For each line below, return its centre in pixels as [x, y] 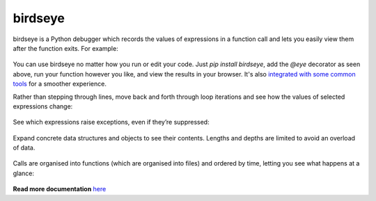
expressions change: [43, 106]
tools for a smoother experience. [60, 84]
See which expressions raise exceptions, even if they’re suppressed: [111, 122]
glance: [24, 173]
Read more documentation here [60, 189]
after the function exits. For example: [65, 48]
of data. [24, 148]
